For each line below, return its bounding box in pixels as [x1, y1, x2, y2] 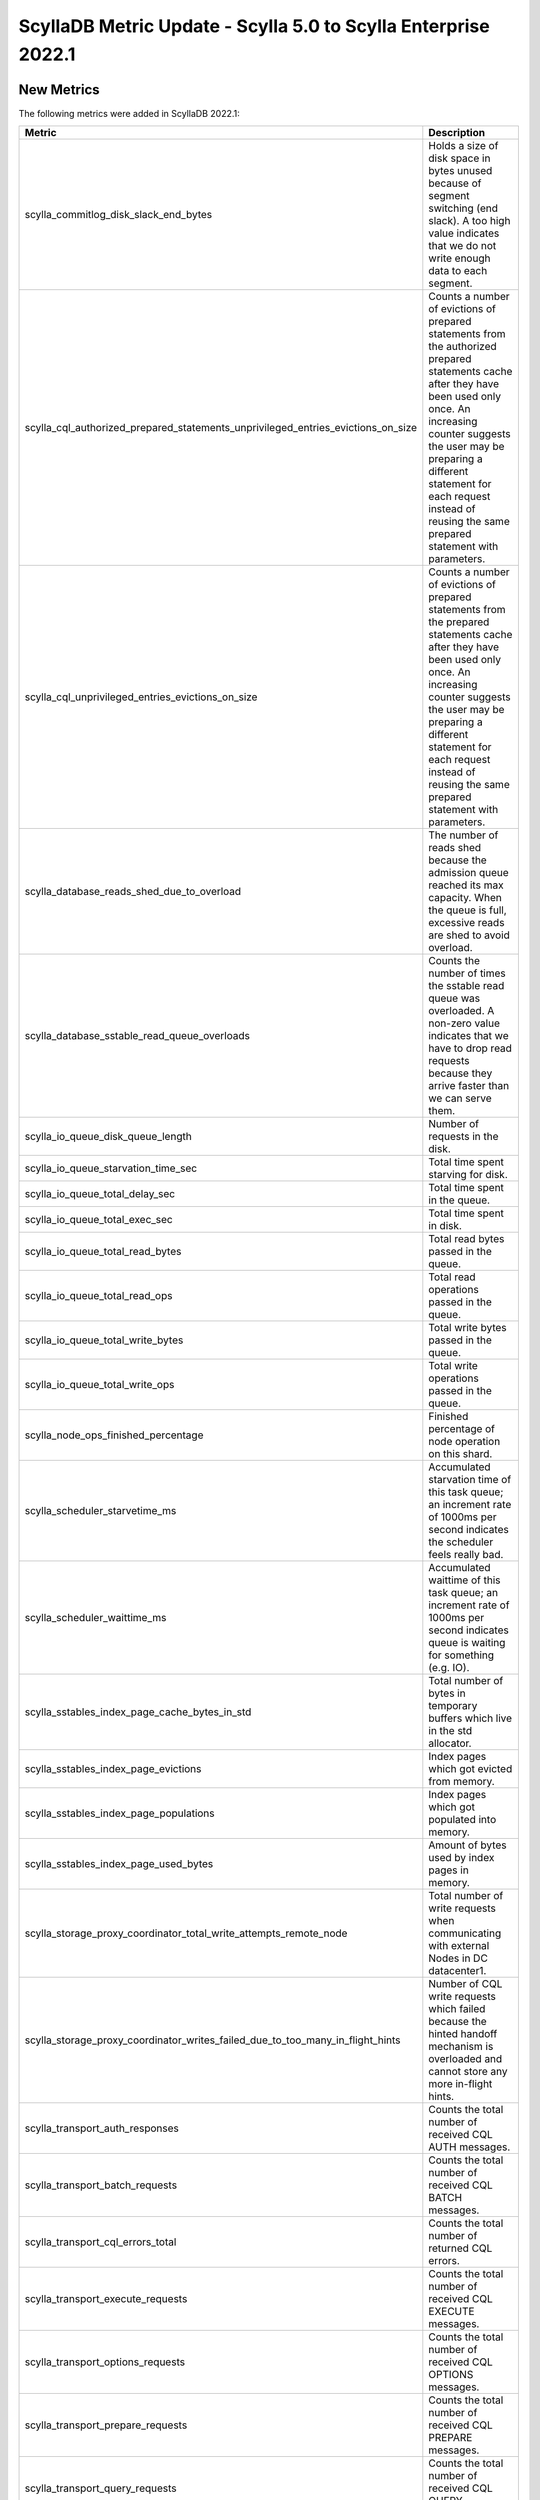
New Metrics [18, 81, 100, 98]
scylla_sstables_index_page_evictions [24, 1762, 202, 1776]
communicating [428, 1926, 502, 1940]
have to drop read [428, 1041, 512, 1055]
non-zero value [428, 1016, 500, 1030]
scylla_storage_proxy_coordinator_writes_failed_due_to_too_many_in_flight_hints [24, 2033, 401, 2047]
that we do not [428, 239, 497, 253]
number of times [428, 966, 507, 980]
